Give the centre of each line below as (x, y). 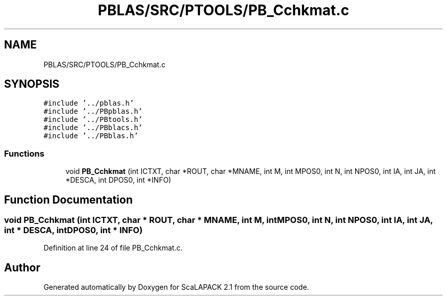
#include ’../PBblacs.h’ (93, 128)
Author (22, 267)
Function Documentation (68, 199)
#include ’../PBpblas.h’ (93, 111)
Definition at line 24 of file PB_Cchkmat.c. (113, 248)
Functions (24, 153)
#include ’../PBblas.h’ (91, 136)
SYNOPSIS (32, 84)
